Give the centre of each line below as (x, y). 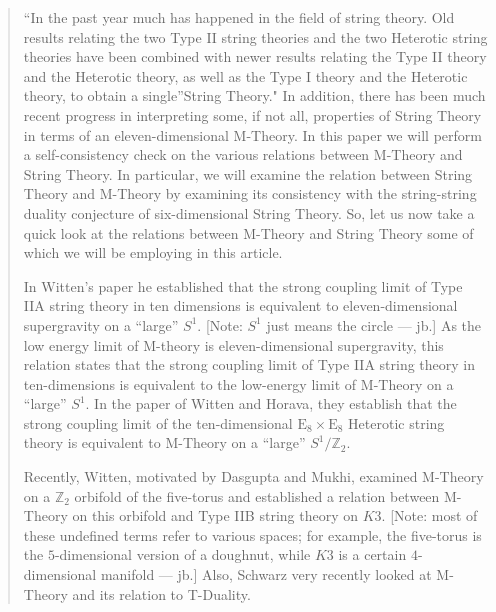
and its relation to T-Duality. (161, 593)
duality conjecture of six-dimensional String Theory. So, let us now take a (249, 212)
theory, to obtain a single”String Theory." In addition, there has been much (254, 95)
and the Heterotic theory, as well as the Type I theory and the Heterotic (245, 75)
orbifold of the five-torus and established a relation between (257, 495)
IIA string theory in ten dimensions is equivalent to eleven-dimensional (240, 305)
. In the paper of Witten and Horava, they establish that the (271, 403)
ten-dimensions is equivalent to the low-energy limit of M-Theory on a (238, 383)
